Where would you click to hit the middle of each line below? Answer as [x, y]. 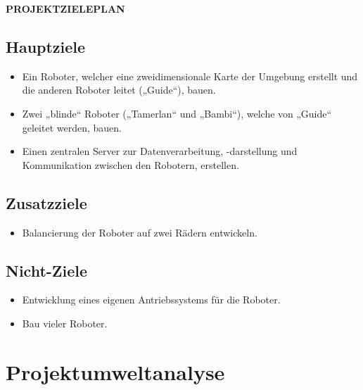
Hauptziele [46, 46]
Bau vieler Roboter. [65, 323]
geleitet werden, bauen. [72, 127]
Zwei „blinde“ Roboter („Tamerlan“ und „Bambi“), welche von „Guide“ [177, 113]
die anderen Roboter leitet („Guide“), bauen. [119, 90]
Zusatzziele [46, 202]
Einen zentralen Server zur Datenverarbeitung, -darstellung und [160, 151]
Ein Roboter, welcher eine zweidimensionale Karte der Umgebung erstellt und [190, 76]
